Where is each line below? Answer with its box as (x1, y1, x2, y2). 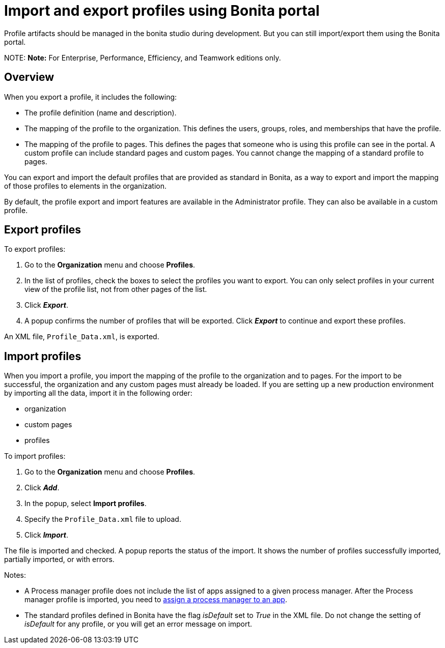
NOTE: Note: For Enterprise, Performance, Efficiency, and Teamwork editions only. (4, 53, 281, 62)
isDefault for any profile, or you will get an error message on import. (24, 620, 253, 629)
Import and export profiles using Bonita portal (4, 2, 320, 19)
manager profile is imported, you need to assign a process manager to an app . (24, 595, 287, 604)
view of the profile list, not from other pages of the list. (24, 285, 207, 294)
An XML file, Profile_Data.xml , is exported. (4, 332, 159, 341)
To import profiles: (4, 452, 66, 461)
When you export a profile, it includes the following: (4, 92, 177, 101)
